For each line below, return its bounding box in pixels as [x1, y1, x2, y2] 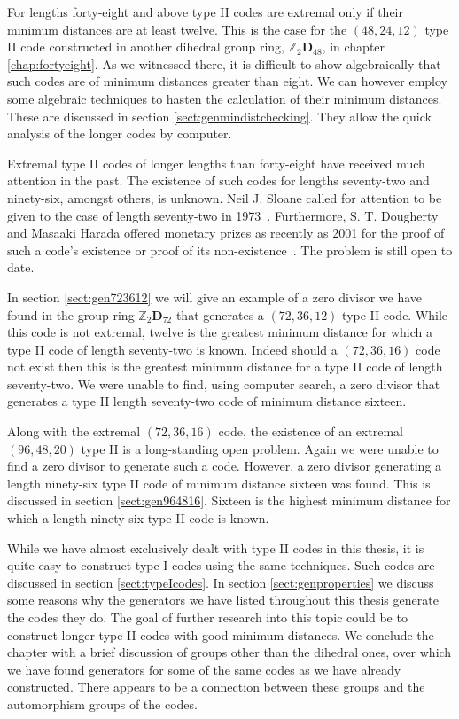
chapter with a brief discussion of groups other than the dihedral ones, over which [7, 643, 452, 661]
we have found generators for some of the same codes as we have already [7, 660, 401, 678]
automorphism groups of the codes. [7, 694, 198, 713]
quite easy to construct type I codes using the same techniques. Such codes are [7, 556, 435, 574]
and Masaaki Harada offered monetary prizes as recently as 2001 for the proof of [7, 223, 445, 242]
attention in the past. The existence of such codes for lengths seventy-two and [7, 171, 430, 190]
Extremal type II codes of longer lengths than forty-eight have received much [7, 153, 425, 172]
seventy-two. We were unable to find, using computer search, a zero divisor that [7, 374, 440, 393]
